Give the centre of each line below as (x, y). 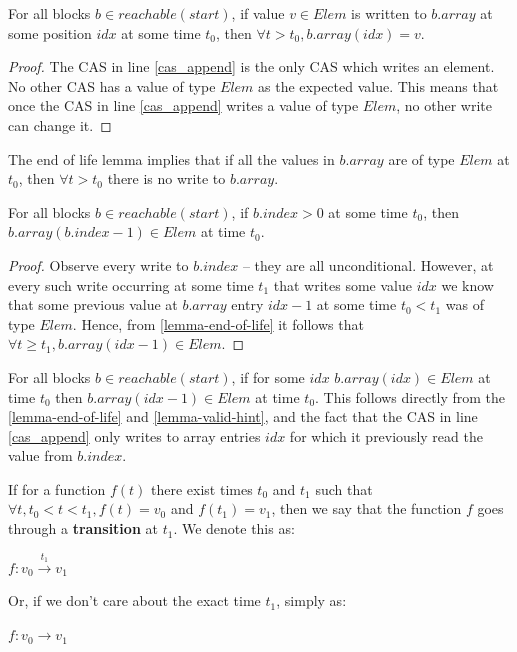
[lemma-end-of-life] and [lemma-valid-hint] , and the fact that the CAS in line (243, 416)
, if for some (268, 376)
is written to (389, 13)
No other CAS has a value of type (112, 85)
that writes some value (342, 284)
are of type (421, 158)
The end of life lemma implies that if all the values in (171, 158)
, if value (258, 13)
